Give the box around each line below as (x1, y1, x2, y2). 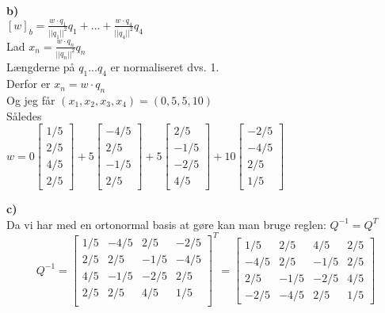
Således (6, 107, 42, 124)
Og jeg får (6, 91, 55, 108)
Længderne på (6, 59, 75, 75)
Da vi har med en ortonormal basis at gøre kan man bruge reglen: (6, 216, 326, 232)
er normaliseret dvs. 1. (110, 59, 219, 75)
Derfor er (6, 75, 51, 92)
